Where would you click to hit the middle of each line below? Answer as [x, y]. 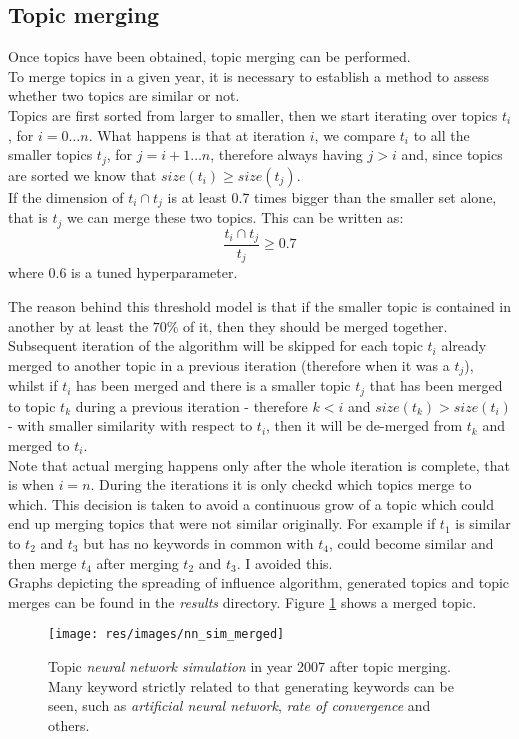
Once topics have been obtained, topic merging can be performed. [209, 56]
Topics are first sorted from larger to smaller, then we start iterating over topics [253, 114]
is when [31, 484]
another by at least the [78, 325]
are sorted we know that [82, 174]
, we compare [355, 134]
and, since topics [452, 154]
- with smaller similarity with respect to [130, 425]
